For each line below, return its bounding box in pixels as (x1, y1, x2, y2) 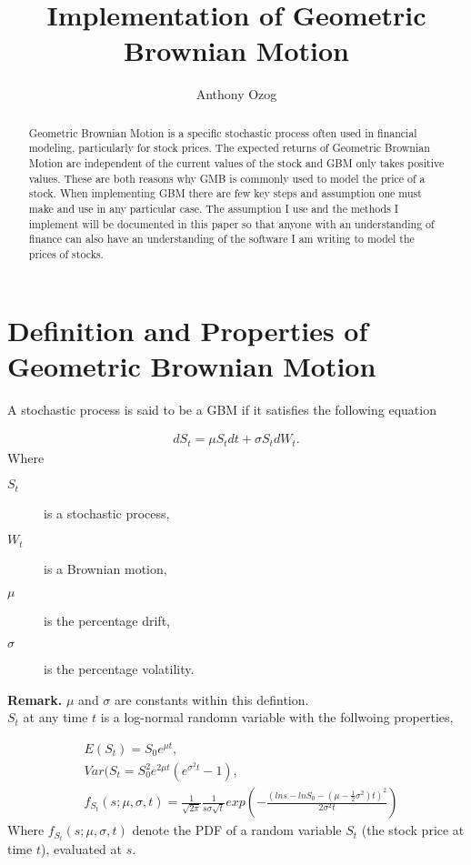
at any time (23, 708, 88, 727)
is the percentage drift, (44, 610, 170, 629)
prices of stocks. (28, 246, 104, 261)
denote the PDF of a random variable (132, 820, 342, 840)
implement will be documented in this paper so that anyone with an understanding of (28, 216, 435, 231)
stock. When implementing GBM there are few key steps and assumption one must (28, 186, 422, 201)
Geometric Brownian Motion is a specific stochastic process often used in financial (28, 125, 417, 140)
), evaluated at (40, 840, 123, 859)
